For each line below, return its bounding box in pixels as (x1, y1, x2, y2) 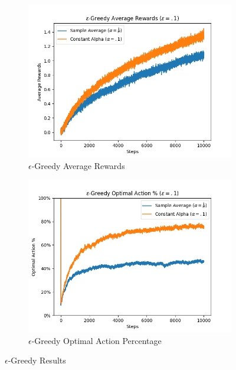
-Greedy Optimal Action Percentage (31, 334, 162, 346)
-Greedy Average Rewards (31, 159, 125, 171)
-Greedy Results (8, 354, 66, 366)
